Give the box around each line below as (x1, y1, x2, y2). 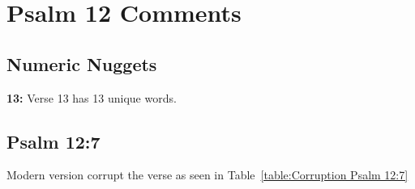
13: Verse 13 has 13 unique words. (6, 89, 177, 106)
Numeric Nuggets (6, 51, 157, 76)
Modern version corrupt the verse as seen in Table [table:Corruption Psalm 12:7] (6, 166, 409, 183)
